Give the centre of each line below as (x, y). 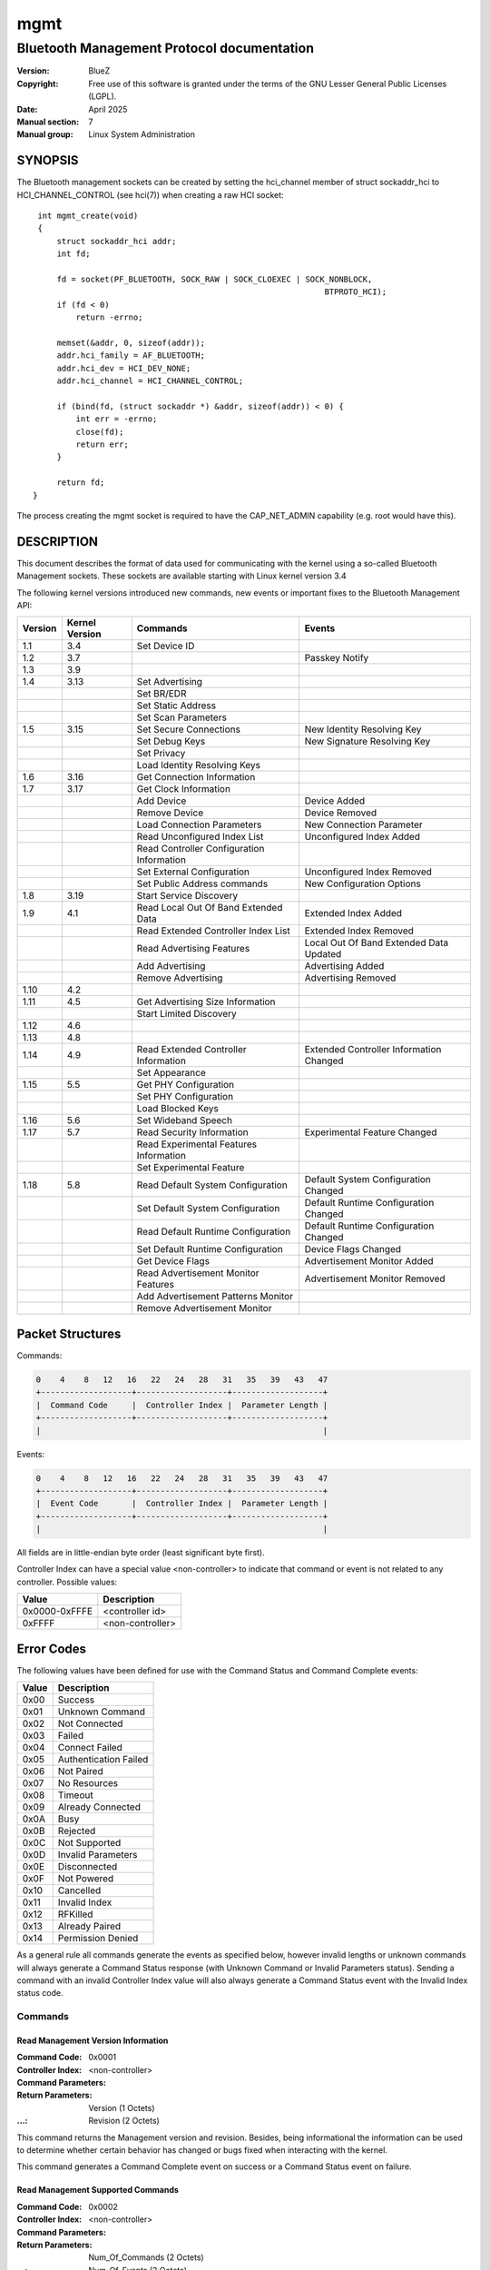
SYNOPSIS (48, 160)
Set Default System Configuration (208, 1209)
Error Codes (51, 1648)
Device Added (335, 801)
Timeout (76, 1795)
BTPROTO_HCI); (356, 292)
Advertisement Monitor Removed (375, 1278)
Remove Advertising (180, 978)
